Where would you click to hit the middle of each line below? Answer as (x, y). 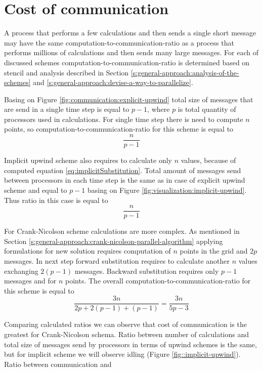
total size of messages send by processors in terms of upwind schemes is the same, (130, 344)
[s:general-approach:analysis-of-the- (185, 72)
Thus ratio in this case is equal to (56, 200)
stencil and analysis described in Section (67, 72)
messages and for (30, 281)
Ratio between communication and (58, 364)
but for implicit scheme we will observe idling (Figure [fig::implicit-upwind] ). (122, 354)
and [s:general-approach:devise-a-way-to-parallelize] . (113, 82)
